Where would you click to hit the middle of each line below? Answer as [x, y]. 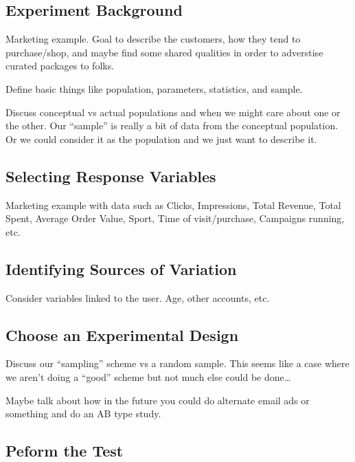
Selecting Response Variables [111, 176]
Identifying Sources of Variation [121, 268]
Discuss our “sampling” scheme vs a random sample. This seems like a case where [177, 363]
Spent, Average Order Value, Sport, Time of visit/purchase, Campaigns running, [175, 218]
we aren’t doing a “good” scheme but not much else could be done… [148, 376]
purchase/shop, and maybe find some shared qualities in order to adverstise [164, 52]
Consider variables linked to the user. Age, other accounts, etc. [138, 297]
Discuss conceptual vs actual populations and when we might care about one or [173, 112]
